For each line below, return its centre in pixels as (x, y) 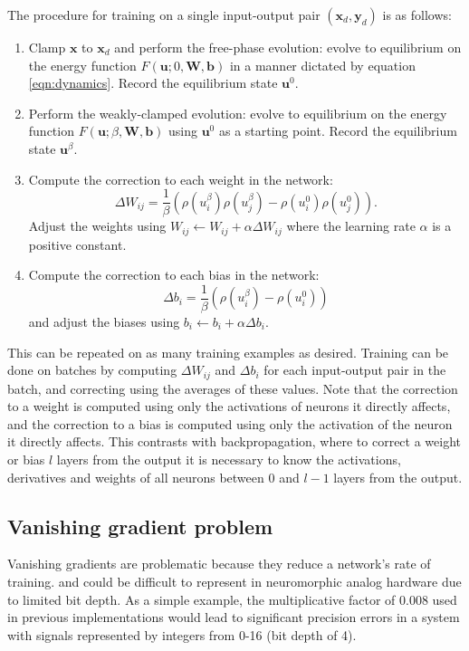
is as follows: (417, 14)
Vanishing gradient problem (140, 526)
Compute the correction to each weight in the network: (181, 179)
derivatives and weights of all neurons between (136, 477)
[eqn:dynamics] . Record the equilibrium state (153, 83)
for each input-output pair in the (355, 370)
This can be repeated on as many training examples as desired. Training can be (228, 352)
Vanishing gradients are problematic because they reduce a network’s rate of (219, 564)
